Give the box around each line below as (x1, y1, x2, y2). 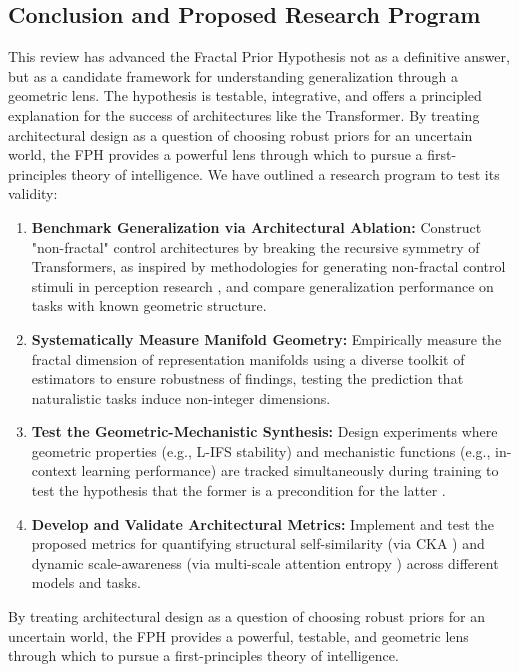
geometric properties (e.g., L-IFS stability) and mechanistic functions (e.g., (31, 440, 491, 461)
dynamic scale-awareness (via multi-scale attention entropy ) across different (31, 552, 499, 573)
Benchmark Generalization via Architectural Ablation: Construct (31, 216, 482, 237)
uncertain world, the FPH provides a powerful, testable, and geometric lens (8, 625, 469, 646)
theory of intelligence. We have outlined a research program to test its (71, 163, 500, 184)
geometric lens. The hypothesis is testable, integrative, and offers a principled (8, 85, 482, 106)
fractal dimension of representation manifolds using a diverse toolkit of (31, 348, 465, 369)
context (31, 460, 77, 481)
